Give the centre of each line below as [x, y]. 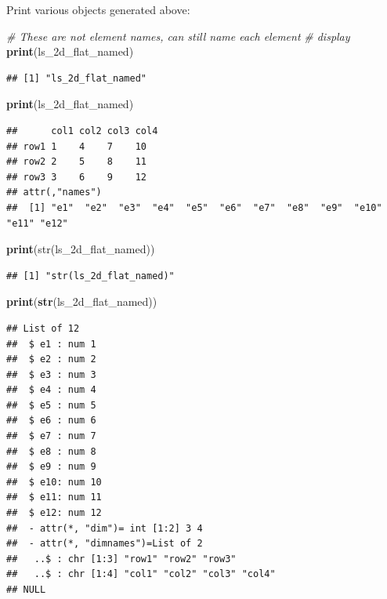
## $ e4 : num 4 [51, 390]
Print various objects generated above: [98, 9]
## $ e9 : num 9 [51, 467]
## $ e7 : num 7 [51, 436]
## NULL [26, 590]
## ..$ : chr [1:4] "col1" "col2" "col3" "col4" [141, 574]
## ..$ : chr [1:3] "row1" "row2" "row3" [121, 559]
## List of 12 [43, 328]
